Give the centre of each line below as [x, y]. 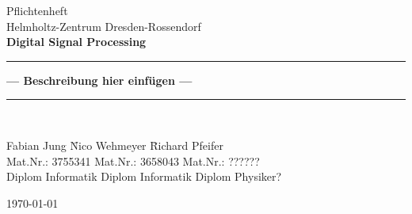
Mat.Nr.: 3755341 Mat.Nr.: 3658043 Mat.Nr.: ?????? [133, 160]
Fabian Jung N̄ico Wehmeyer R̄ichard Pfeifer [115, 145]
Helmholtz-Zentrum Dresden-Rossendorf [104, 26]
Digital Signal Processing [76, 42]
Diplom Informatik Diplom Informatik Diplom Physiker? [144, 176]
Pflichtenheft [37, 10]
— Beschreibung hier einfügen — [99, 80]
